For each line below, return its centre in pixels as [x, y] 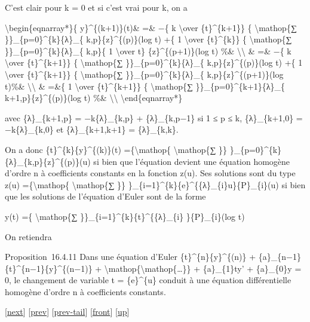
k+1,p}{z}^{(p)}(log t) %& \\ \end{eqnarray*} [94, 98]
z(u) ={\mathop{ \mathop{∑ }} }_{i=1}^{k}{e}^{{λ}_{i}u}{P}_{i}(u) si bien [155, 184]
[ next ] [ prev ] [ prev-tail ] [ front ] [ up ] [67, 312]
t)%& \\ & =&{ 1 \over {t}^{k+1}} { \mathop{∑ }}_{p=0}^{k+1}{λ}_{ [145, 86]
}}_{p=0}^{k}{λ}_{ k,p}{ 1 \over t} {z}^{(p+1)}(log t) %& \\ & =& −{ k [148, 50]
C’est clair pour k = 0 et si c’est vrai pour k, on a [96, 7]
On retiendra [28, 236]
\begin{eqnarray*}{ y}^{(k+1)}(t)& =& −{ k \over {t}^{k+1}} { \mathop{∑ [151, 27]
